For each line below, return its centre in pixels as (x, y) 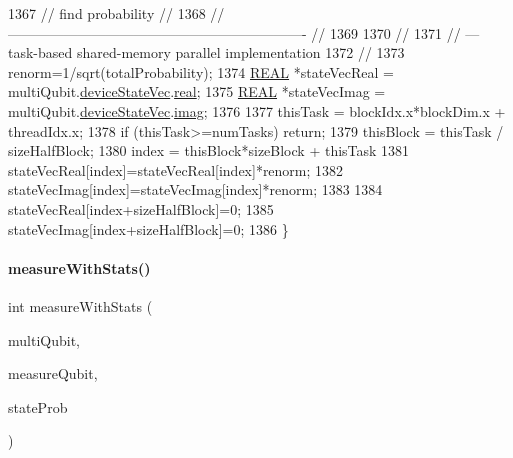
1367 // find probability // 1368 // (116, 13)
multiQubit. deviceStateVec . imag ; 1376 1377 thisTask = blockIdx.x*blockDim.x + (257, 110)
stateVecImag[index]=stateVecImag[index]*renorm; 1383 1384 (195, 189)
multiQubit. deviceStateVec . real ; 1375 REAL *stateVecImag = (197, 91)
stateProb (38, 406)
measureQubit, (53, 373)
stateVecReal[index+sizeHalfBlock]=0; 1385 (141, 208)
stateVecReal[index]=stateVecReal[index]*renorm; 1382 (176, 169)
